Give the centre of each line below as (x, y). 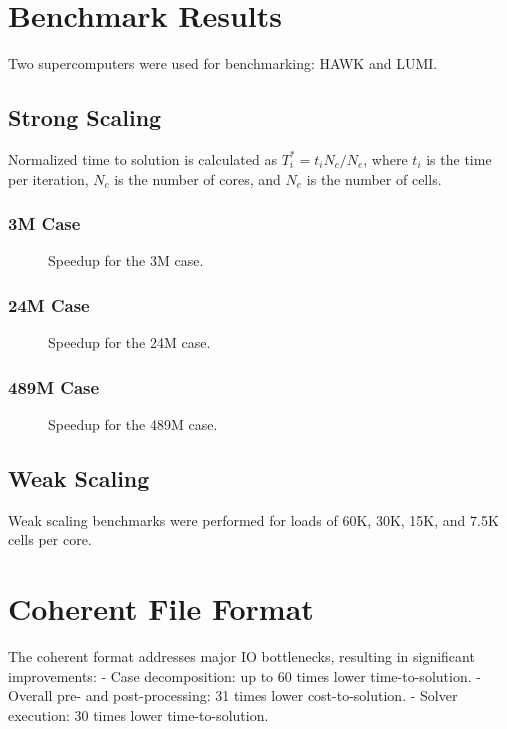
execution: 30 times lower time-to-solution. (138, 714)
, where (385, 158)
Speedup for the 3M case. (126, 260)
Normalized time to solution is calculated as (142, 158)
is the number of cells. (374, 178)
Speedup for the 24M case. (129, 342)
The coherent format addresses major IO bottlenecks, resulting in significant (241, 656)
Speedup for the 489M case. (133, 423)
